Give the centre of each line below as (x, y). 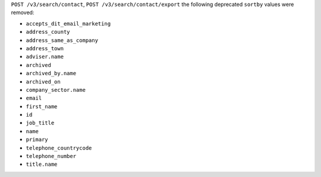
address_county (48, 32)
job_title (40, 123)
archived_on (43, 82)
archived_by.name (51, 73)
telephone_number (51, 156)
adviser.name (45, 57)
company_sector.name (56, 90)
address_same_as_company (62, 40)
